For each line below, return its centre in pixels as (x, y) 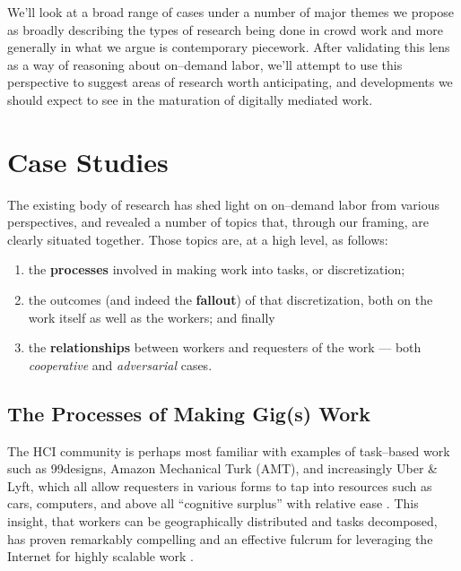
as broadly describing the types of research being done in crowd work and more (225, 29)
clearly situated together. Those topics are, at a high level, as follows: (198, 239)
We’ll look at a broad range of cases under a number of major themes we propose (230, 12)
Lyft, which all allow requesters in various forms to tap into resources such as (220, 485)
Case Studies (88, 161)
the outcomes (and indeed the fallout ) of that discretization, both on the (230, 300)
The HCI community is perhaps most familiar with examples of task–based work (229, 450)
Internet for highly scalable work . (100, 556)
